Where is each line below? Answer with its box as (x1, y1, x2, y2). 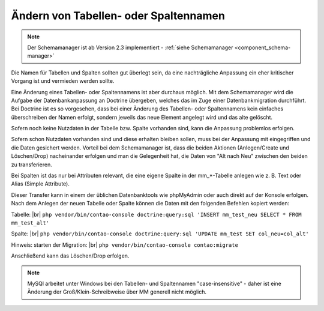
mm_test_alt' (11, 219, 50, 226)
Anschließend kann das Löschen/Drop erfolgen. (11, 252, 130, 259)
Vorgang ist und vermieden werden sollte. (11, 77, 115, 85)
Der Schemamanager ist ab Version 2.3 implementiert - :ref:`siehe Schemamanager (27, 44, 233, 51)
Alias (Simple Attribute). (11, 180, 70, 187)
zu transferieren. (11, 161, 52, 168)
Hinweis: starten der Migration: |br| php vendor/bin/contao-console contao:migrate (11, 241, 238, 249)
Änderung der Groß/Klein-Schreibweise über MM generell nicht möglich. (27, 288, 207, 295)
